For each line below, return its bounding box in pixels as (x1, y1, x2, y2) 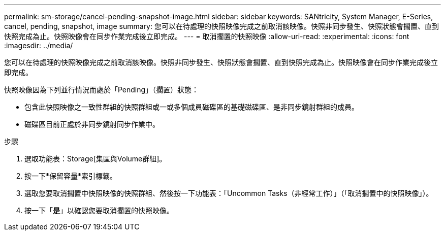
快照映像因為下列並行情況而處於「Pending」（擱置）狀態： (4, 85, 199, 94)
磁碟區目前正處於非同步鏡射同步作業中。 (24, 120, 160, 128)
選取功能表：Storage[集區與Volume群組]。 (24, 154, 167, 163)
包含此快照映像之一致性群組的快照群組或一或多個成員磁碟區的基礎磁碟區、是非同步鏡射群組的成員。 (24, 103, 359, 111)
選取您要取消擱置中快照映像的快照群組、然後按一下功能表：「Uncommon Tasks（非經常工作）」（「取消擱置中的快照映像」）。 (24, 189, 433, 197)
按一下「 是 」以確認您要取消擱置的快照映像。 (24, 206, 174, 215)
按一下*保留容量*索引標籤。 (24, 172, 117, 180)
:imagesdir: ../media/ (4, 41, 73, 50)
